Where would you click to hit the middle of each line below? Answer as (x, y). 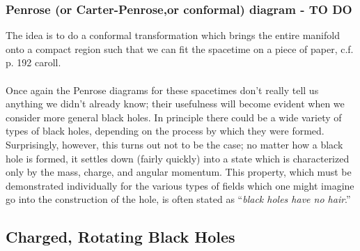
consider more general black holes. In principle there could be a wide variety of (174, 117)
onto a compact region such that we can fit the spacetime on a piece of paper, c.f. (180, 48)
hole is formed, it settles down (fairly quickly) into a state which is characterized (178, 158)
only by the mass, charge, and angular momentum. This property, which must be (179, 172)
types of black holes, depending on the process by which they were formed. (165, 131)
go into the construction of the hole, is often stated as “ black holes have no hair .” (178, 199)
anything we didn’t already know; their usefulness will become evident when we (175, 104)
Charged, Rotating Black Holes (120, 237)
